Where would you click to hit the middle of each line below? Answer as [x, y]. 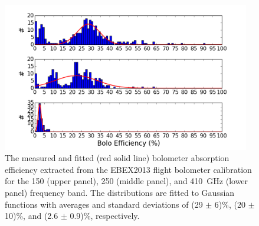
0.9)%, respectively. [105, 216]
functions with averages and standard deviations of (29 [104, 204]
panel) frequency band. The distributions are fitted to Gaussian [120, 193]
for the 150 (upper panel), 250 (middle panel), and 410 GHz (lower [127, 181]
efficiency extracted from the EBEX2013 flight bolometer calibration [128, 169]
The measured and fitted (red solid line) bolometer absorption [117, 158]
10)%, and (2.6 [32, 216]
